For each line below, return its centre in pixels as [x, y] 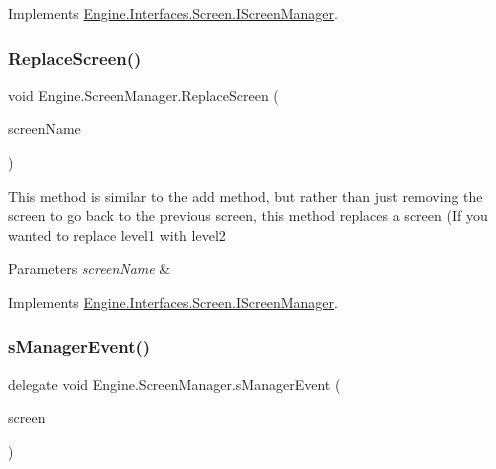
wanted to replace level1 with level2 [117, 234]
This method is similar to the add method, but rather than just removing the [245, 195]
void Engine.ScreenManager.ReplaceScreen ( [143, 94]
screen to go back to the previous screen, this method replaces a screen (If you [248, 215]
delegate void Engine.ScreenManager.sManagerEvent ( [174, 383]
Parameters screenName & [89, 268]
